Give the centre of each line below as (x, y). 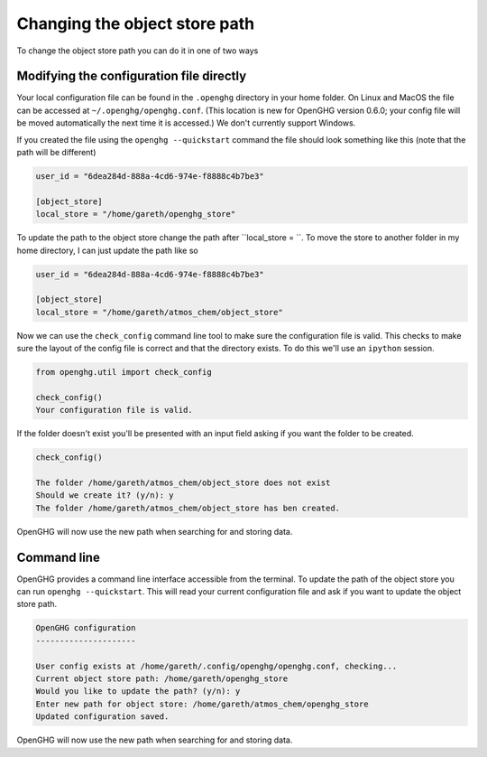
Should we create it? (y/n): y (105, 495)
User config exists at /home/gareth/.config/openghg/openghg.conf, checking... (216, 666)
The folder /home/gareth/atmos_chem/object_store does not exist (183, 482)
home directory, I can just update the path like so (107, 250)
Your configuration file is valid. (114, 410)
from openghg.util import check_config (124, 372)
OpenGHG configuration (86, 628)
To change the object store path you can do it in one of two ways (138, 51)
